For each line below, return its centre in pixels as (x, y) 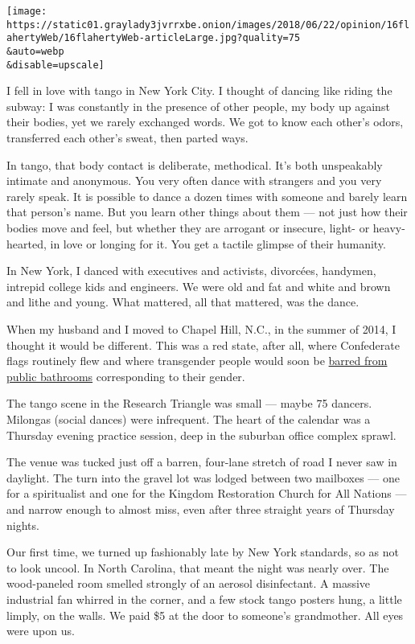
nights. (23, 525)
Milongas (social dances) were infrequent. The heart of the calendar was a (189, 418)
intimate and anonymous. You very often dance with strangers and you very (194, 180)
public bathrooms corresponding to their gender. (126, 376)
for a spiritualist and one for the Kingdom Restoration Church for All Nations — (207, 493)
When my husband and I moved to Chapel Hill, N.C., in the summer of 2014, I (201, 329)
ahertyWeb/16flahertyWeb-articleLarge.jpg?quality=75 (154, 38)
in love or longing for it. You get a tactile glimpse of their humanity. (218, 243)
